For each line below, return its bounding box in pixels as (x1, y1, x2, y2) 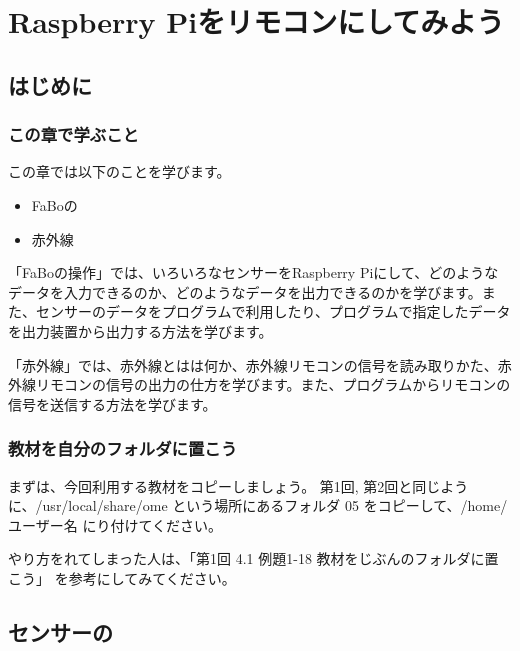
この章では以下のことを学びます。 (8, 161, 231, 182)
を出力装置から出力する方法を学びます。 (8, 320, 273, 341)
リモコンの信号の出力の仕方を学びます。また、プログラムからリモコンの (35, 374, 511, 395)
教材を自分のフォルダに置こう (8, 436, 238, 461)
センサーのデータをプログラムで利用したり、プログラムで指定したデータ (35, 301, 511, 322)
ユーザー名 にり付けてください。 (8, 514, 222, 535)
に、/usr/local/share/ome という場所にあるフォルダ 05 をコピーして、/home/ (8, 495, 508, 516)
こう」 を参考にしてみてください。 (8, 567, 236, 588)
